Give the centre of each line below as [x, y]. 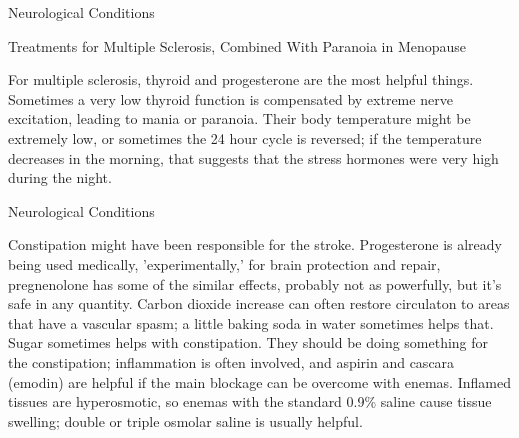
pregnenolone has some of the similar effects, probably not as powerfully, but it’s [255, 283]
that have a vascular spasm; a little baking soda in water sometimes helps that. [251, 322]
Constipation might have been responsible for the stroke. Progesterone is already [255, 244]
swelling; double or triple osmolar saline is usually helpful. [185, 420]
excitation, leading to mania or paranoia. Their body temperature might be [239, 118]
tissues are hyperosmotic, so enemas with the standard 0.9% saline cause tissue [250, 401]
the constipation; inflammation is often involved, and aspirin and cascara [231, 361]
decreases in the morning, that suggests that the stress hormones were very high [253, 157]
